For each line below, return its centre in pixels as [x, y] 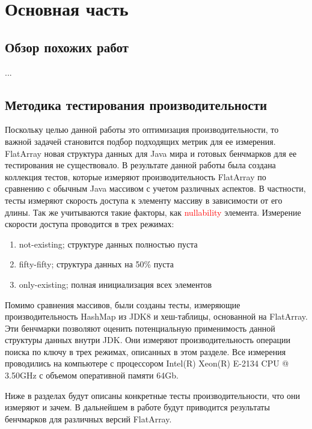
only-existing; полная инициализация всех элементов [115, 284]
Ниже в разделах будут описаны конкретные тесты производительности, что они [153, 395]
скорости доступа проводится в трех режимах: [90, 224]
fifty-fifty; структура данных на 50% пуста [96, 264]
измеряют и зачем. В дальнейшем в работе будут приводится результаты [137, 407]
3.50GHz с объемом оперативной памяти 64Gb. [92, 375]
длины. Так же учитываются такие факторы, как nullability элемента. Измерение [153, 212]
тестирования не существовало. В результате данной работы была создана [140, 165]
